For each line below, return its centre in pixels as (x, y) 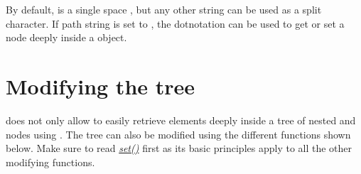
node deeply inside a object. (66, 37)
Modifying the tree (101, 86)
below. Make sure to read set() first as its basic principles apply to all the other (179, 148)
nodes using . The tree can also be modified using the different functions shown (178, 134)
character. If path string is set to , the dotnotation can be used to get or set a (175, 23)
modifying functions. (50, 162)
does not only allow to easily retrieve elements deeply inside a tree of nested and (181, 120)
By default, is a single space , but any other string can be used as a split (164, 9)
